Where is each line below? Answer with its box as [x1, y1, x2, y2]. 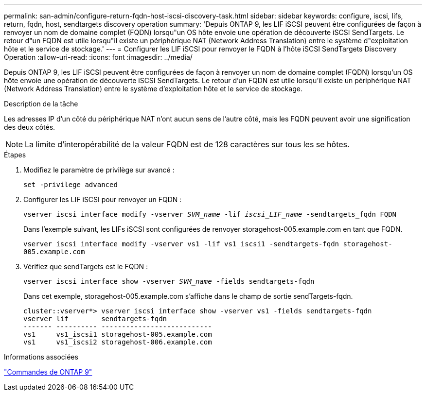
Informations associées [4, 353, 78, 361]
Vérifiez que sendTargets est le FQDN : [23, 262, 148, 271]
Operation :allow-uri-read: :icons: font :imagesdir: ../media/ [4, 53, 193, 61]
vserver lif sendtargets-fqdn [23, 315, 167, 323]
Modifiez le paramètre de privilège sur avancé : [23, 166, 175, 174]
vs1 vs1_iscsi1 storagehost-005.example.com [23, 330, 212, 338]
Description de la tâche [4, 100, 78, 108]
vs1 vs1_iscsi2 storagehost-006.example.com [23, 338, 212, 346]
